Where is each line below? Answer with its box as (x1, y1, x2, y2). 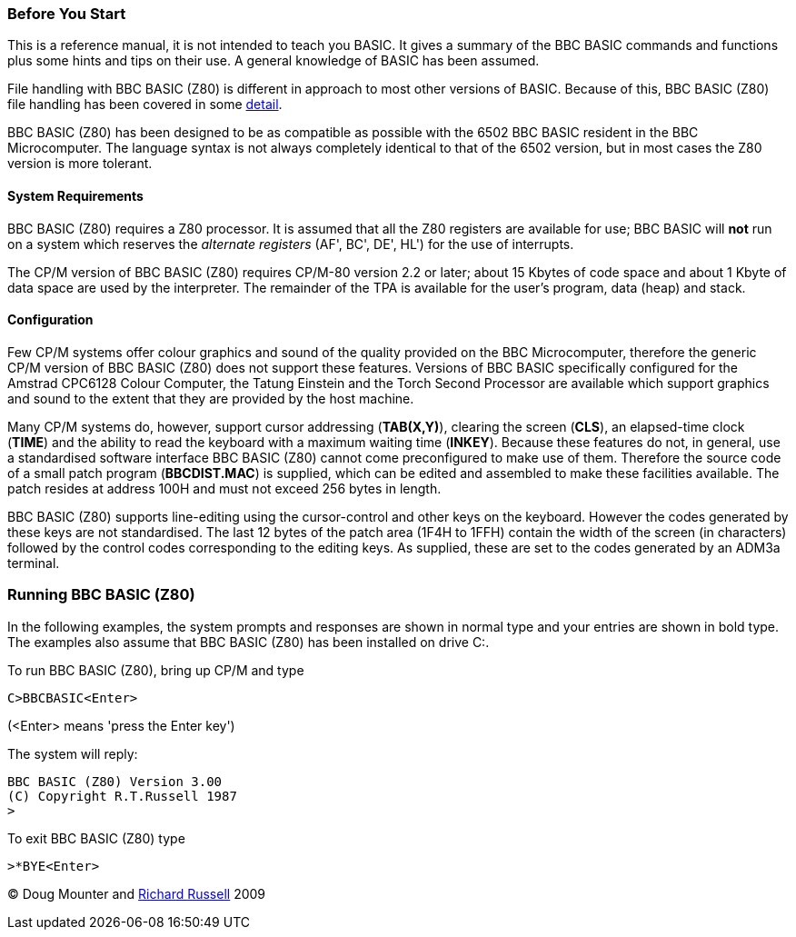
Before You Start (7, 5, 126, 23)
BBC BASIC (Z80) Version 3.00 (7, 773, 223, 789)
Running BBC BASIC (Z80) (7, 585, 195, 604)
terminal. (7, 554, 60, 571)
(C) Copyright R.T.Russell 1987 (7, 788, 237, 803)
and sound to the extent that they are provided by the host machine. (7, 390, 414, 406)
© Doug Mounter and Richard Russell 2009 (7, 885, 266, 902)
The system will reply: (7, 745, 138, 762)
